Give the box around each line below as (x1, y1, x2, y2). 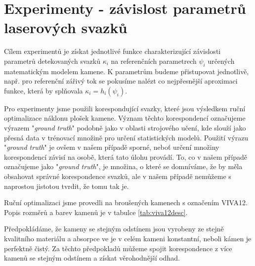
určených (208, 55, 235, 66)
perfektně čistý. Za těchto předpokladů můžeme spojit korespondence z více (4, 243, 232, 253)
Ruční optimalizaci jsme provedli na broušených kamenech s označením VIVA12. (4, 197, 248, 208)
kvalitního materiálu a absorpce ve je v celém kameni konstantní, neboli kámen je (4, 233, 252, 244)
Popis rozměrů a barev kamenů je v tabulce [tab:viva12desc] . (4, 207, 188, 217)
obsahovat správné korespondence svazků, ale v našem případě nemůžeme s (4, 171, 231, 181)
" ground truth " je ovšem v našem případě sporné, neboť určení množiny (4, 142, 219, 152)
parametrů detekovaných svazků (4, 55, 100, 66)
